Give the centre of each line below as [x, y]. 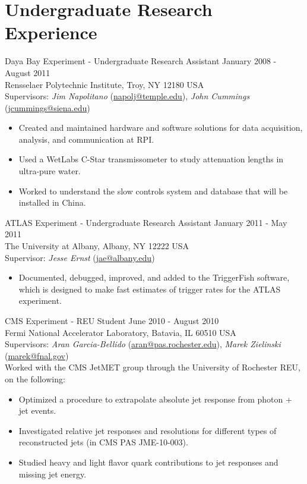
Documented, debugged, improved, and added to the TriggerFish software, [154, 277]
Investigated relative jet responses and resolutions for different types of [148, 430]
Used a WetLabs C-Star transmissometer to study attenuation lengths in [151, 159]
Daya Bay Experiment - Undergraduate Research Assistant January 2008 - [141, 61]
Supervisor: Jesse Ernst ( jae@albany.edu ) [80, 257]
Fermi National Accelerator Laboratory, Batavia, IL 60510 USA [121, 332]
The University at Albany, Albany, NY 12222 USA [97, 246]
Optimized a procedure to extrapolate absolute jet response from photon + [155, 399]
